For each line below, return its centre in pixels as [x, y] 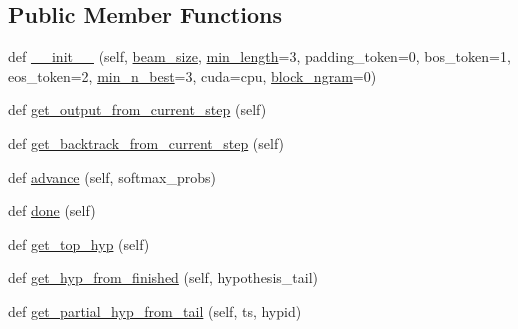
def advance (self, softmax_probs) [112, 176]
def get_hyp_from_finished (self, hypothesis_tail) [163, 277]
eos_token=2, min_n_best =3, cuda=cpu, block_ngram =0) [192, 75]
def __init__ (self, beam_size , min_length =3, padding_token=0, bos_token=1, [259, 56]
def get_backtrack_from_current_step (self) [146, 142]
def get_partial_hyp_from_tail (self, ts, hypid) [155, 310]
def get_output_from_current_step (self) [137, 109]
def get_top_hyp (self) [79, 243]
